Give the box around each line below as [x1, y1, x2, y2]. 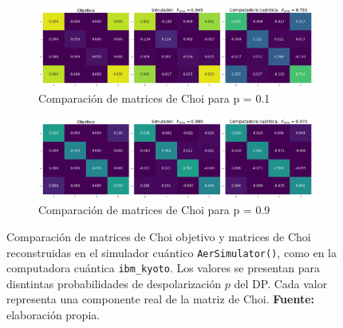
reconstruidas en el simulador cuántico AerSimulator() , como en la [6, 244, 337, 260]
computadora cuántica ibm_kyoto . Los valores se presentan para [6, 260, 320, 276]
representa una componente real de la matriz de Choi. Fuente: [6, 291, 314, 307]
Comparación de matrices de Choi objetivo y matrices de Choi [6, 228, 311, 244]
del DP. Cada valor [234, 275, 328, 291]
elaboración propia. [6, 307, 101, 323]
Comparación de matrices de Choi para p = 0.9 [38, 201, 270, 218]
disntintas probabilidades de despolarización [6, 275, 222, 291]
